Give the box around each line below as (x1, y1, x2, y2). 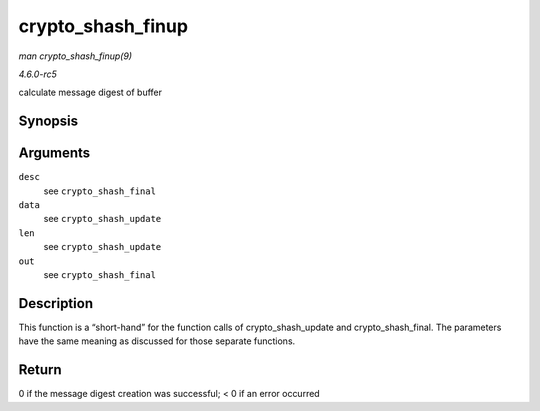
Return (18, 361, 62, 379)
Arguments (18, 145, 91, 162)
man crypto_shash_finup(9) (18, 50, 133, 62)
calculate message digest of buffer (18, 86, 163, 99)
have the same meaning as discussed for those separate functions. (18, 335, 296, 347)
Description (18, 295, 94, 312)
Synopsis (18, 113, 79, 130)
